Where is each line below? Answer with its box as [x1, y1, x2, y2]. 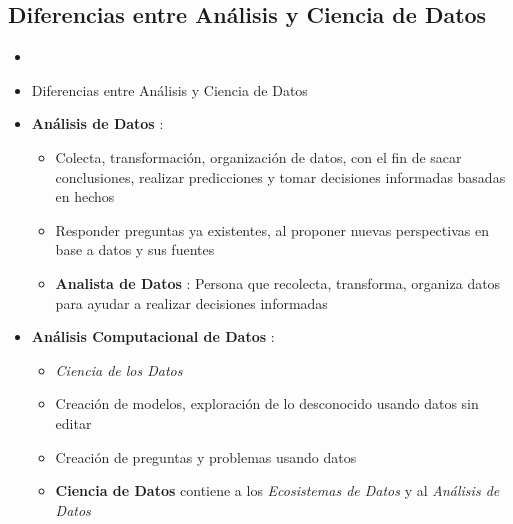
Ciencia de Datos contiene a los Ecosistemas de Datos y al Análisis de [55, 480, 500, 501]
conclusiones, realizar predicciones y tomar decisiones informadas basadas [55, 166, 506, 187]
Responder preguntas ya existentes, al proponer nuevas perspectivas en [55, 219, 489, 240]
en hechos [55, 186, 115, 207]
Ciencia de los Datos [55, 359, 183, 380]
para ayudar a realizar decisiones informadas [55, 292, 328, 313]
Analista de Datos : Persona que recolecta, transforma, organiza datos [55, 272, 501, 293]
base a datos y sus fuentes [55, 239, 215, 260]
